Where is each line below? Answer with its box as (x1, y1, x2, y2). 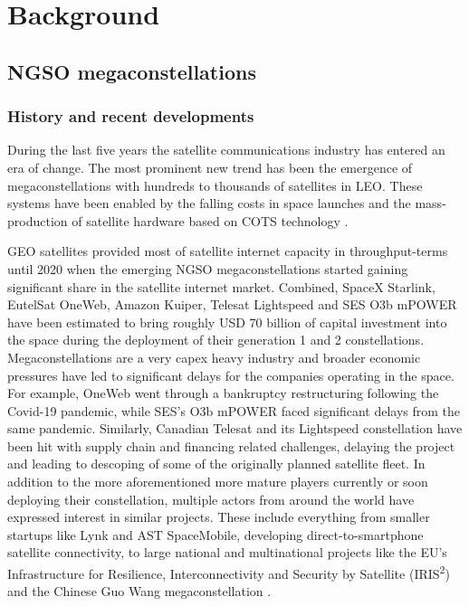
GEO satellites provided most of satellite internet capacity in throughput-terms (7, 241, 448, 260)
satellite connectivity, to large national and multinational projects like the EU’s (7, 543, 447, 562)
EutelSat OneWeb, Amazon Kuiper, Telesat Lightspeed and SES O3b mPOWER (7, 295, 457, 314)
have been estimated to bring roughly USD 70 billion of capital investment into (7, 312, 447, 331)
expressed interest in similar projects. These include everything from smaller (7, 507, 430, 526)
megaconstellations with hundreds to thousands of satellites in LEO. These (7, 175, 423, 194)
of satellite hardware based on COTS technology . (72, 211, 349, 230)
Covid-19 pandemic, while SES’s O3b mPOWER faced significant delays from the (7, 401, 461, 420)
